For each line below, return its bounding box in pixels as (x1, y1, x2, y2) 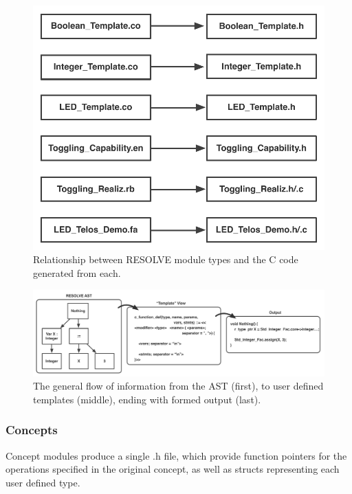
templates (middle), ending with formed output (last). (33, 392, 261, 406)
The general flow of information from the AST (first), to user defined (33, 379, 324, 393)
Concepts (5, 421, 58, 438)
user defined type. (5, 475, 80, 489)
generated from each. (33, 265, 121, 280)
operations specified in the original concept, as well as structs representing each (5, 462, 340, 476)
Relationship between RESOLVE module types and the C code (33, 252, 298, 267)
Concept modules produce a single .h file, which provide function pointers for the (5, 448, 347, 462)
